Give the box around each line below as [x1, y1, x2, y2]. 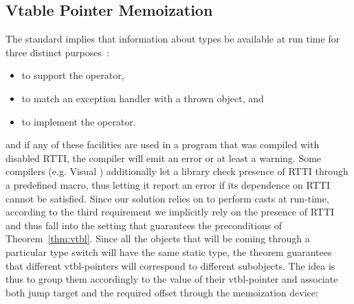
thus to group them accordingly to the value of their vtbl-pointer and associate [5, 272, 338, 286]
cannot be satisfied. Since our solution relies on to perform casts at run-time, [5, 191, 329, 205]
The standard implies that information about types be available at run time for [5, 32, 340, 46]
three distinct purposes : [5, 45, 109, 59]
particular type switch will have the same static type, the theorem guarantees [5, 244, 332, 259]
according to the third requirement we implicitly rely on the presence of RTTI [5, 204, 335, 219]
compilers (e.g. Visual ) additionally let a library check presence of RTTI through [5, 164, 349, 178]
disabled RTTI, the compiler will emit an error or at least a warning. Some [5, 150, 322, 165]
